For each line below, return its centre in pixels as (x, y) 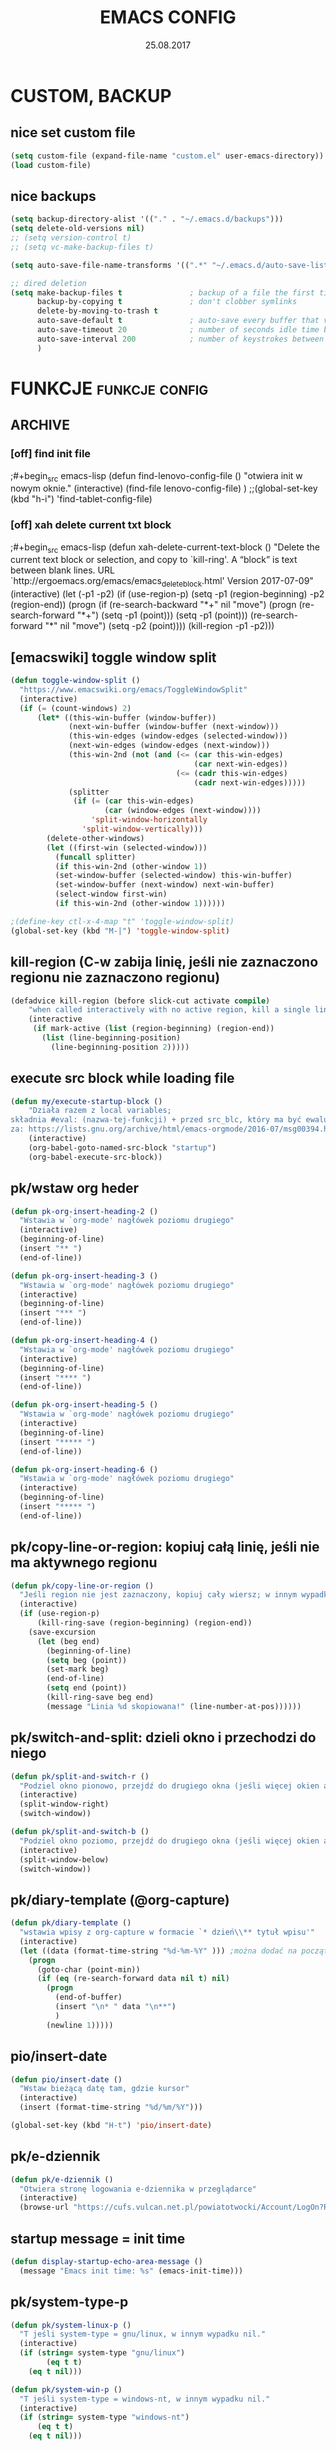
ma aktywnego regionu (84, 1562)
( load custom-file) (51, 165)
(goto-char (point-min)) (88, 1969)
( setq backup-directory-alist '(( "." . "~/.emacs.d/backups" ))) (147, 219)
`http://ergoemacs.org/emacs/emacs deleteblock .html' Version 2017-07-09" (162, 582)
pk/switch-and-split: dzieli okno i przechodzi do (163, 1737)
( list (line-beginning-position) (111, 1038)
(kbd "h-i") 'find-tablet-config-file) (81, 499)
